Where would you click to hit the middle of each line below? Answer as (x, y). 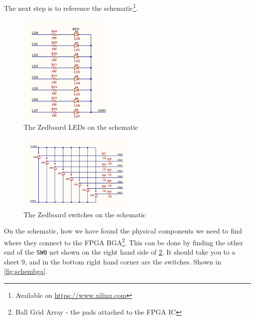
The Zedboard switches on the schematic (85, 214)
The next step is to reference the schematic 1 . (71, 7)
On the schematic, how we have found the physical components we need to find (123, 231)
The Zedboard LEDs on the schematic (81, 127)
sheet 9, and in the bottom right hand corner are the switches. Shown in (113, 261)
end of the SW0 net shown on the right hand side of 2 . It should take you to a (120, 252)
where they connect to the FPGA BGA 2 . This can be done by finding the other (124, 241)
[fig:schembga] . (26, 271)
